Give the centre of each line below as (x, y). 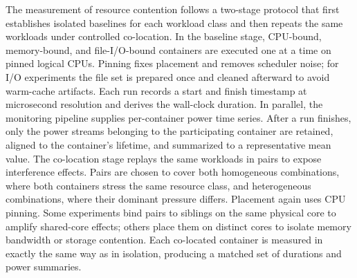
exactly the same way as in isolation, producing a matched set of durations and (174, 253)
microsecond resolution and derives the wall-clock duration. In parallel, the (164, 104)
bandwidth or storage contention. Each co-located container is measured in (164, 240)
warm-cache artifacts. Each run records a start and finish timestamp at (156, 90)
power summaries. (44, 267)
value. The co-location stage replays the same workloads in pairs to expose (164, 158)
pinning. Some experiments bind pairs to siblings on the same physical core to (171, 212)
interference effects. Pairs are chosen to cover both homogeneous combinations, (173, 172)
